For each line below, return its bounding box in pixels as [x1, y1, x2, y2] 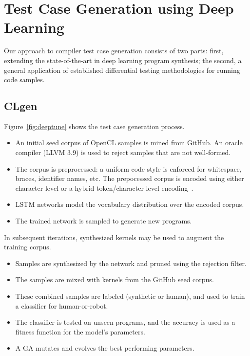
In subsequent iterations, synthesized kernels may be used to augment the [4, 232, 224, 242]
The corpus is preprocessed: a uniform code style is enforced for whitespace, [15, 163, 242, 174]
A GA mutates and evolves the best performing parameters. [15, 343, 194, 353]
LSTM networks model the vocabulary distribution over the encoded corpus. [15, 199, 244, 209]
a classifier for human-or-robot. [15, 300, 108, 311]
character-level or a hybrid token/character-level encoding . [15, 182, 193, 193]
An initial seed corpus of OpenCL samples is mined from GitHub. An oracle [15, 137, 243, 148]
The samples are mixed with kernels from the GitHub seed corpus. [15, 274, 214, 285]
